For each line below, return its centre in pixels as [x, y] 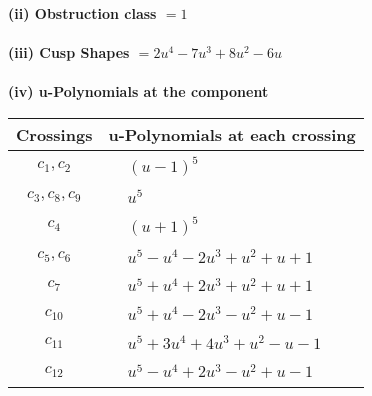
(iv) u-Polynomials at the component [138, 91]
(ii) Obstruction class [82, 13]
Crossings [54, 134]
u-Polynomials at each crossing [232, 134]
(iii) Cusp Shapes [69, 52]
